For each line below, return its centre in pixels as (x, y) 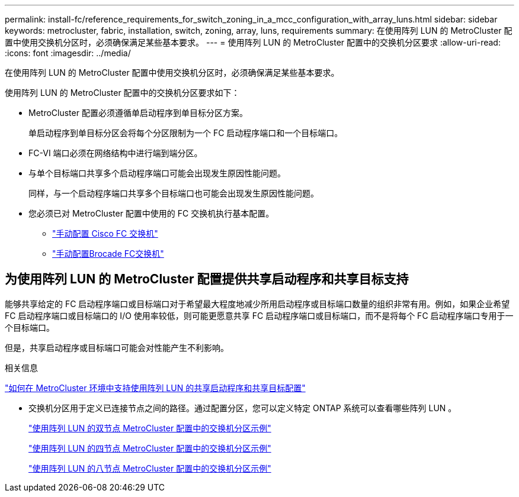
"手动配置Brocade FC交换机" (108, 254)
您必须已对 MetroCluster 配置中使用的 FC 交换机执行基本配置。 (151, 213)
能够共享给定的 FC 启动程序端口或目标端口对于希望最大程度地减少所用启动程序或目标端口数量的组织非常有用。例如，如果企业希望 (257, 304)
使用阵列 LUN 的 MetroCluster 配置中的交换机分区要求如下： (122, 93)
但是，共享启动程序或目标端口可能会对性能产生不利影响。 (117, 347)
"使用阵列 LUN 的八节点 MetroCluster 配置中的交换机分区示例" (150, 468)
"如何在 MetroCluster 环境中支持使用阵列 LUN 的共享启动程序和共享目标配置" (155, 388)
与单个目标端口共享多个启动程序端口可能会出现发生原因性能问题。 (157, 173)
